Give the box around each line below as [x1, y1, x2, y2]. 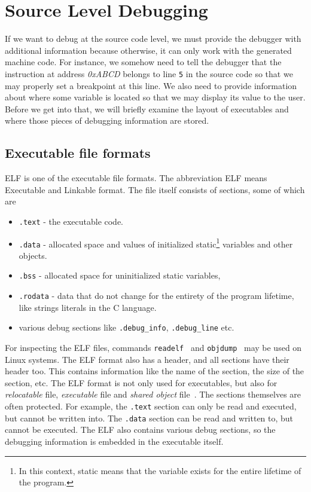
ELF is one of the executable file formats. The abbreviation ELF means [5, 172, 267, 184]
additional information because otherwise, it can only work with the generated [5, 44, 292, 56]
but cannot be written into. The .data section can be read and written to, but [5, 411, 294, 424]
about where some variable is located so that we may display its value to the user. [5, 91, 306, 103]
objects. [19, 249, 47, 261]
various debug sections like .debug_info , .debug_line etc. [19, 321, 234, 334]
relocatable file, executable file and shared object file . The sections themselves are [5, 388, 301, 401]
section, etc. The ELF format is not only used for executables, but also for [5, 376, 278, 389]
